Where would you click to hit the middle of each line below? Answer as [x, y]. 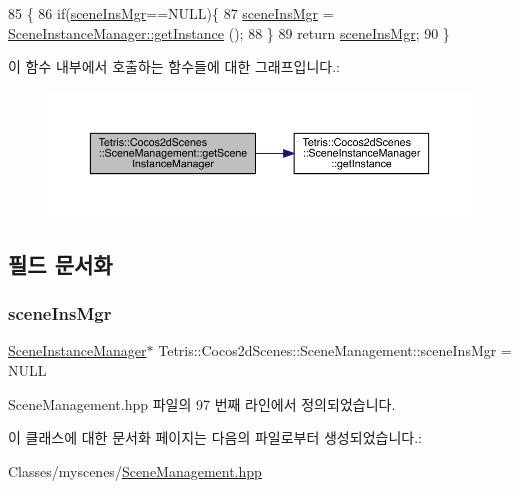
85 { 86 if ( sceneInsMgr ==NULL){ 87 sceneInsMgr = [171, 13]
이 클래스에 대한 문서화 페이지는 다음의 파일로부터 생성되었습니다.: [215, 437]
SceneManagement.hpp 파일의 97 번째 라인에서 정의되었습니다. [202, 403]
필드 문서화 [60, 263]
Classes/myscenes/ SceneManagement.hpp [135, 470]
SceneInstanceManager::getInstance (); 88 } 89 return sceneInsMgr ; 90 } [229, 32]
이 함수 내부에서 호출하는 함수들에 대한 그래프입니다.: [174, 66]
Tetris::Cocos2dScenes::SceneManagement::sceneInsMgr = [335, 350]
